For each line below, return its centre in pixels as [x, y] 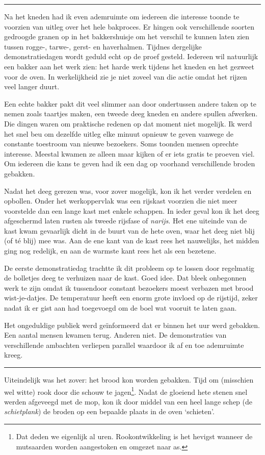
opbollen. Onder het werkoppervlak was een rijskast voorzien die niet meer [121, 201]
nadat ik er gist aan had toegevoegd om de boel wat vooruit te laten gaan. [121, 308]
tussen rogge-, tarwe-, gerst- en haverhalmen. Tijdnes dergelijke [103, 46]
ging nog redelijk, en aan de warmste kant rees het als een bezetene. [110, 251]
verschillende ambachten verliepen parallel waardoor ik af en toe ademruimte [124, 345]
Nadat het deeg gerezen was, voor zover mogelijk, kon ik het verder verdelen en [128, 191]
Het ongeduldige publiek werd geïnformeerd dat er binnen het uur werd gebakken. [132, 325]
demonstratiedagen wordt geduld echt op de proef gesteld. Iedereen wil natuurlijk [131, 56]
